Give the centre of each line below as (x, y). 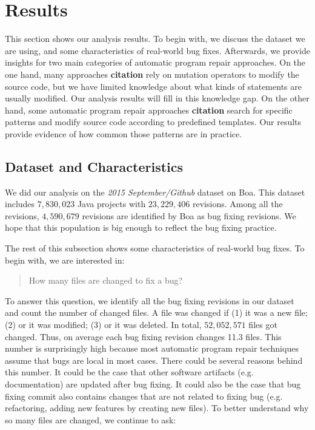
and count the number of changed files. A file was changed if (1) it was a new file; (156, 312)
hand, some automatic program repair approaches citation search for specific (149, 110)
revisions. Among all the (237, 204)
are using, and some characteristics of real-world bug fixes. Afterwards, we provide (157, 50)
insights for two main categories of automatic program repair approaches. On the (155, 62)
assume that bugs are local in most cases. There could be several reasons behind (154, 360)
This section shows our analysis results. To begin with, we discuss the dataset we (155, 39)
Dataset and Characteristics (94, 166)
